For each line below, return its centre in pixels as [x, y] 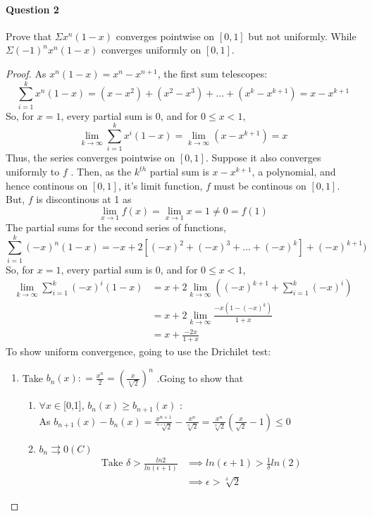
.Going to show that [200, 377]
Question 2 [32, 9]
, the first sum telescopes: [212, 73]
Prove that [29, 36]
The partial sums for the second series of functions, [116, 227]
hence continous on [47, 185]
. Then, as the [101, 172]
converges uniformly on [151, 50]
